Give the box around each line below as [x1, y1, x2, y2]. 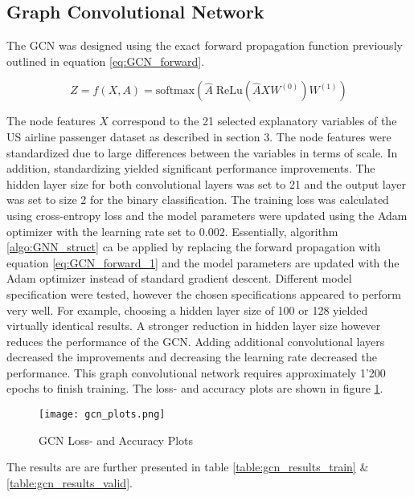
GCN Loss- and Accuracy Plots [39, 431, 194, 448]
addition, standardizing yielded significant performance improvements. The [6, 160, 375, 177]
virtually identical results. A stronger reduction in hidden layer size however [6, 317, 381, 334]
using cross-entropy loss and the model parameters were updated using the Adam [6, 206, 408, 223]
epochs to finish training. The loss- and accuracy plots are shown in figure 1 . [6, 380, 383, 397]
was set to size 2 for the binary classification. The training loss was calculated [6, 191, 389, 208]
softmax [155, 85, 195, 97]
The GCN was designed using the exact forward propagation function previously [6, 37, 403, 54]
